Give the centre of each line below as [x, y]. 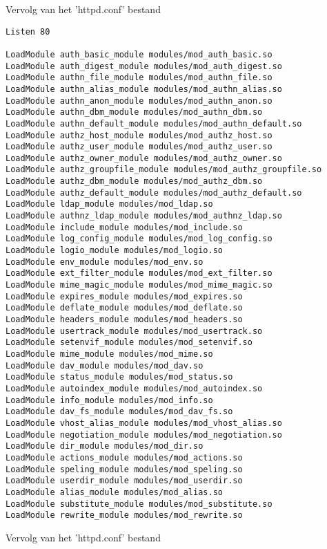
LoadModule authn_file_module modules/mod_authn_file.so [139, 78]
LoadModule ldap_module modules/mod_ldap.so [109, 204]
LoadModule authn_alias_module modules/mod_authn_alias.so [144, 89]
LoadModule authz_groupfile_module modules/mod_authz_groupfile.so [164, 170]
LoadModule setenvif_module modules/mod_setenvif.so [129, 343]
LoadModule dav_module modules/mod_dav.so [105, 365]
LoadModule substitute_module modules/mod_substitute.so [139, 504]
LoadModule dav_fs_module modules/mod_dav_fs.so [119, 412]
